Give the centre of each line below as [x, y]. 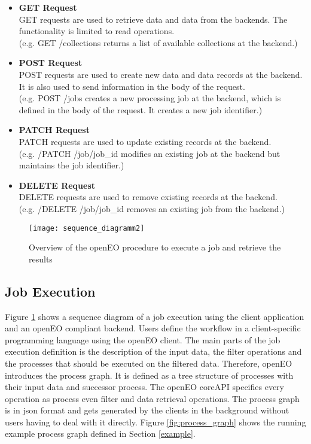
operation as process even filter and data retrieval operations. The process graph [152, 398]
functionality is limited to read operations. [97, 31]
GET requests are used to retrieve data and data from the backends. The [153, 19]
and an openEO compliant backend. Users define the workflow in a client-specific [153, 328]
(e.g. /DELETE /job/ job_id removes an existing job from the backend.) [152, 208]
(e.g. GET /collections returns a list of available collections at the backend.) [158, 42]
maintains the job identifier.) [71, 165]
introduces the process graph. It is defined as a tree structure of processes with [149, 375]
